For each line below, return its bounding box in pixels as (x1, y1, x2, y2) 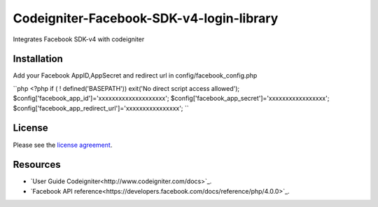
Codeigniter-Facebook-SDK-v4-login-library (13, 10, 279, 26)
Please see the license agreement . (13, 141, 113, 149)
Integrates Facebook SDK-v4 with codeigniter (13, 35, 145, 43)
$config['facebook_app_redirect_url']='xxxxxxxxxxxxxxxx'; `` (13, 103, 189, 112)
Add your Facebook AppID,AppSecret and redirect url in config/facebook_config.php (13, 71, 258, 80)
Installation (13, 53, 63, 65)
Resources (13, 159, 61, 171)
